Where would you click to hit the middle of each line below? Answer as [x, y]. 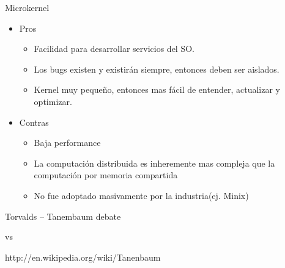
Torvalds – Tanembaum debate [63, 216]
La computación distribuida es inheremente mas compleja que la [154, 163]
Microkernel [27, 7]
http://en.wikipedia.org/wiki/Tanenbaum [83, 257]
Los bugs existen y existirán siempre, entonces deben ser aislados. [157, 69]
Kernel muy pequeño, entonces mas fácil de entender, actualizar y [157, 89]
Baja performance [67, 143]
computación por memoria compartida [106, 175]
